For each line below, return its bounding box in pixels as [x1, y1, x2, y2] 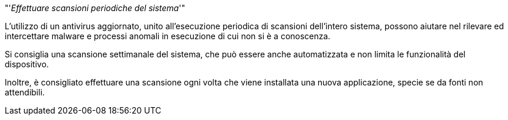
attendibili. [5, 87, 45, 97]
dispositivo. [5, 59, 49, 69]
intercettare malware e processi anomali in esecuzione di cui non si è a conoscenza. [5, 31, 331, 41]
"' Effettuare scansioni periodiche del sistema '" [5, 3, 186, 13]
